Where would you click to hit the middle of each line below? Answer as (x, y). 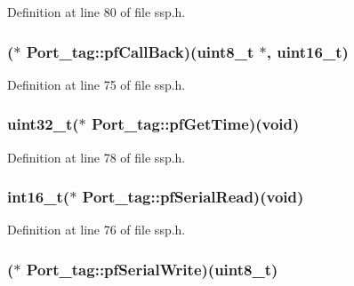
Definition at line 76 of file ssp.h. (97, 230)
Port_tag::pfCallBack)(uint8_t (140, 51)
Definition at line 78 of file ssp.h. (97, 157)
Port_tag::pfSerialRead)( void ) (193, 197)
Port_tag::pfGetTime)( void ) (196, 124)
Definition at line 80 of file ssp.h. (97, 12)
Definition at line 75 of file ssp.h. (97, 84)
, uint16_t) (307, 51)
